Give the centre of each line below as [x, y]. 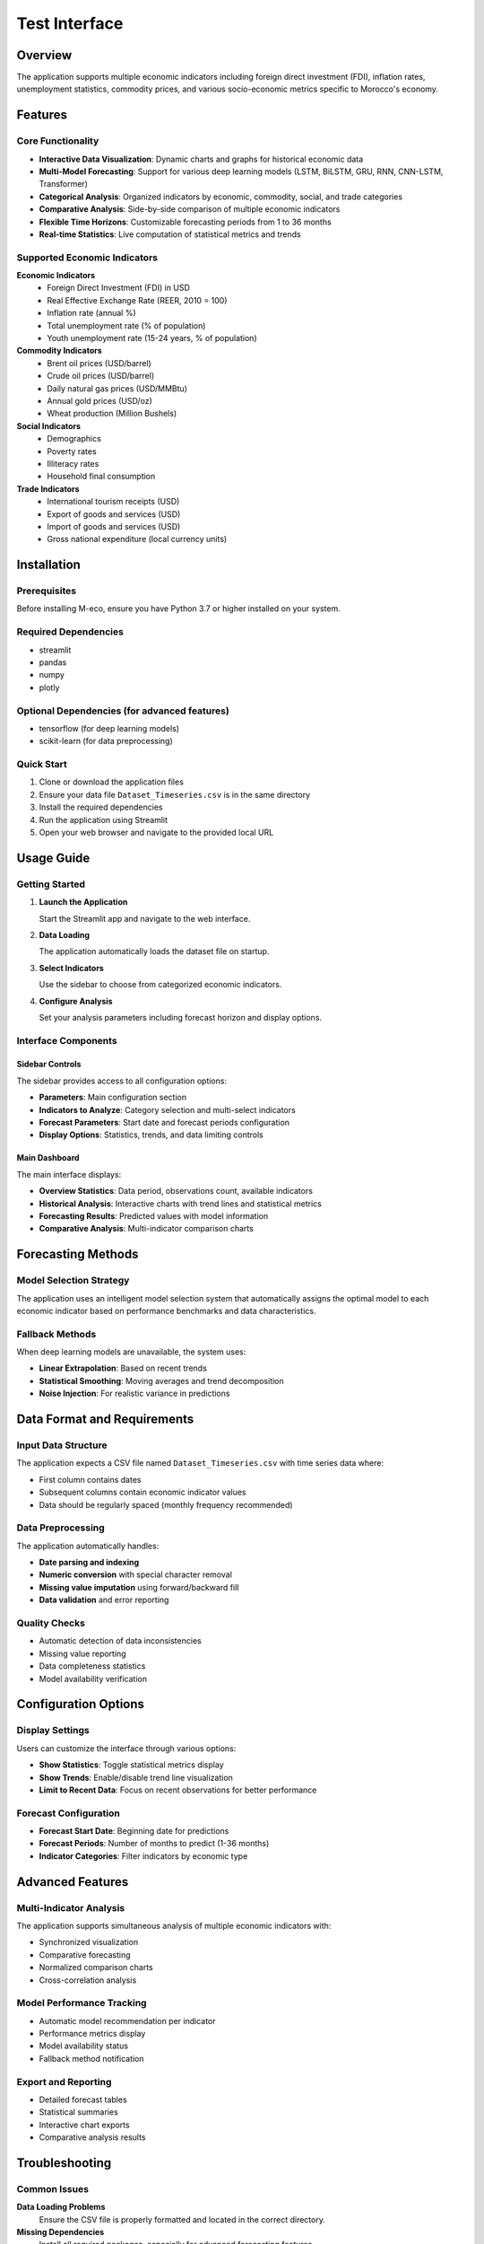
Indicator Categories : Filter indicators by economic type [143, 1856]
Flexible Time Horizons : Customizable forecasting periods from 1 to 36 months [185, 222]
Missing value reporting [82, 1653]
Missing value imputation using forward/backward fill [139, 1587]
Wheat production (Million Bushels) [112, 414]
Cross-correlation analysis [88, 1980]
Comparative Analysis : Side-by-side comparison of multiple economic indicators [190, 209]
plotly [49, 688]
